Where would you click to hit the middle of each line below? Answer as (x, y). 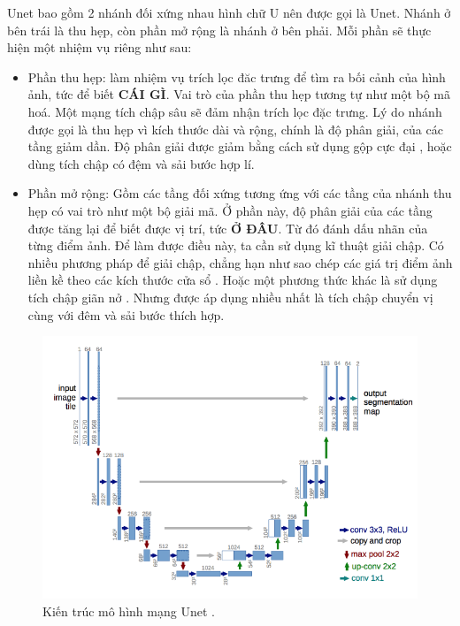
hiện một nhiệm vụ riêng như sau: (100, 47)
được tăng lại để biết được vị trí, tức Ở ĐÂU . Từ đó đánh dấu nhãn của (228, 228)
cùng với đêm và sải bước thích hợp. (126, 314)
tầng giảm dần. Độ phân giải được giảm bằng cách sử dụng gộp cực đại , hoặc (240, 146)
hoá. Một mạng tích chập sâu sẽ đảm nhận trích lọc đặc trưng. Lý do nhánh (235, 111)
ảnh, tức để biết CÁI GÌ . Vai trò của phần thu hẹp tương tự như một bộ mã (239, 94)
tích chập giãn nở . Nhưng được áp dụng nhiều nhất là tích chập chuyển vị (230, 297)
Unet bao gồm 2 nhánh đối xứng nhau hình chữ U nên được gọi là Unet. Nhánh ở (229, 12)
